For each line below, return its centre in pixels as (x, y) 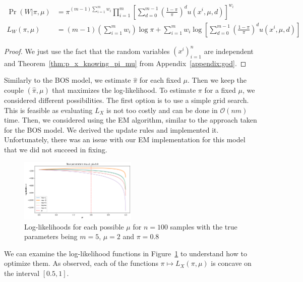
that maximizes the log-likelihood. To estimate (124, 90)
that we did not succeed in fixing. (56, 150)
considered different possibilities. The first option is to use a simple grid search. (127, 100)
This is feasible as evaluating (48, 110)
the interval (22, 273)
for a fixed (220, 90)
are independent (229, 51)
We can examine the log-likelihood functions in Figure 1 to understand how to (126, 253)
